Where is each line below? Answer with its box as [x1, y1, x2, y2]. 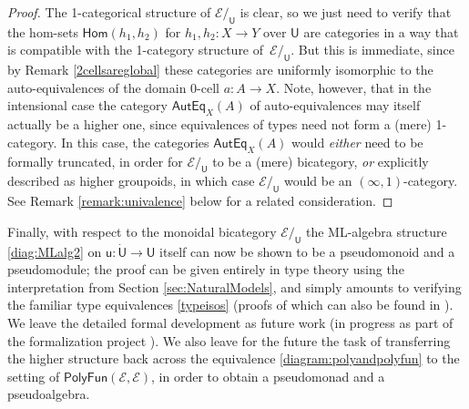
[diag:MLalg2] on [7, 241, 102, 261]
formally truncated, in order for [7, 151, 183, 170]
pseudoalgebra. [7, 384, 90, 404]
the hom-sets [7, 22, 78, 41]
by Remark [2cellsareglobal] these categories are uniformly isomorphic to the [7, 60, 433, 79]
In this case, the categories [61, 132, 209, 151]
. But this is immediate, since [291, 40, 454, 59]
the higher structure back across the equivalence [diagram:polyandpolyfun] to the [7, 349, 460, 368]
